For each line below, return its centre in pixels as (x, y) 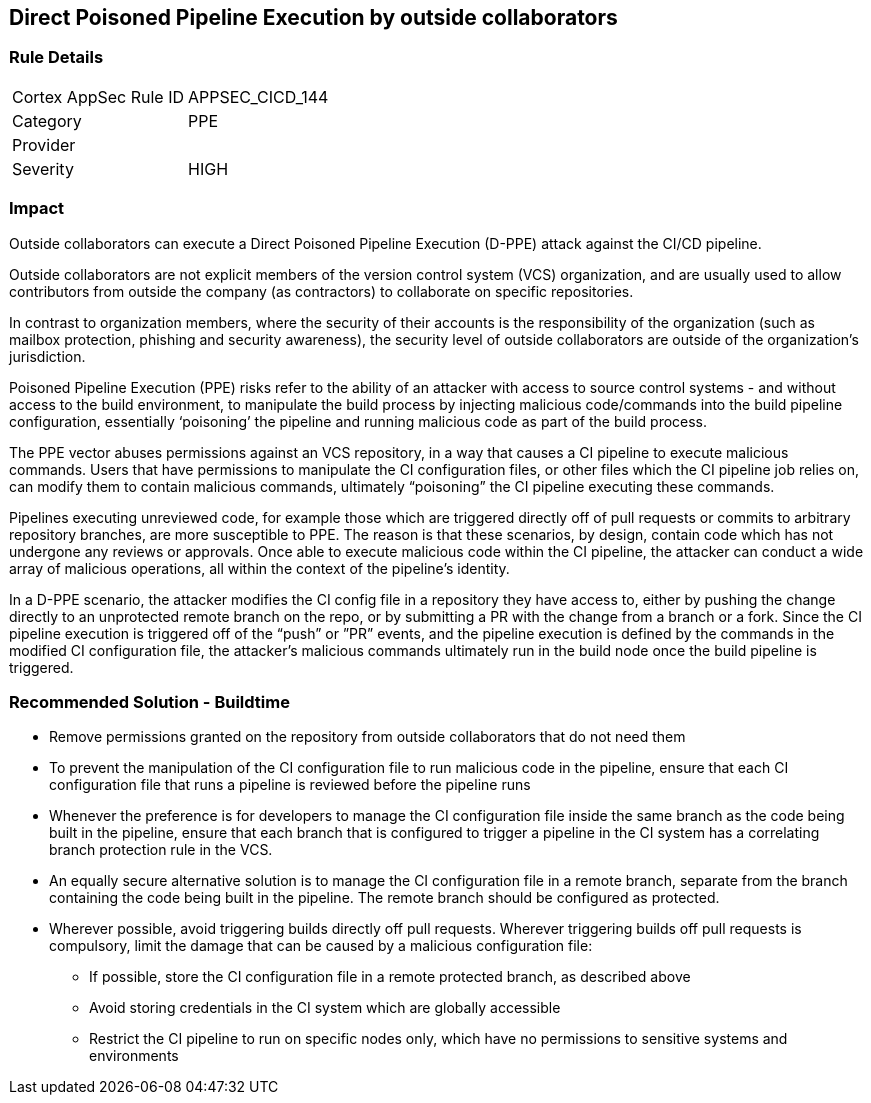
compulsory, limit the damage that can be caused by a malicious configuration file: (321, 946)
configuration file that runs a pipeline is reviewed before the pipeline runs (290, 785)
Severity (43, 168)
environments (134, 1056)
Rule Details (56, 57)
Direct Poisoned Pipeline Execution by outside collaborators (313, 17)
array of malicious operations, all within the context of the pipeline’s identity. (259, 568)
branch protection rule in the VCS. (161, 850)
